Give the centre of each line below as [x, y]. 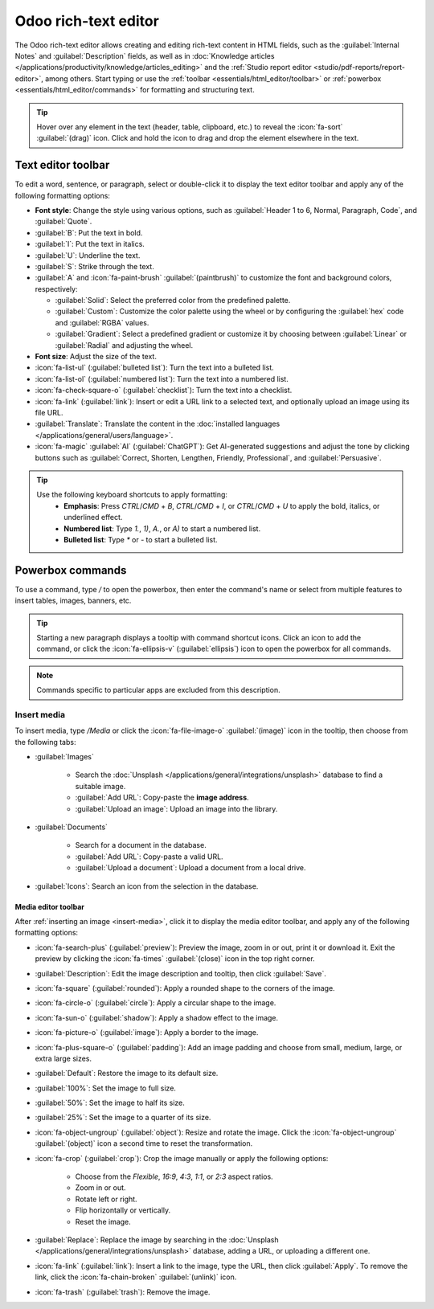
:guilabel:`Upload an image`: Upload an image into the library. [176, 808]
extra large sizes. [63, 1058]
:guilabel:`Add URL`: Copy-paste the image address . [162, 798]
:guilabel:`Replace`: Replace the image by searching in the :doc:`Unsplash [157, 1239]
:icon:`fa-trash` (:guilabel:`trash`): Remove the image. [123, 1292]
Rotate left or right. [106, 1199]
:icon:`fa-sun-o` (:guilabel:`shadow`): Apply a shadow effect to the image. [157, 1017]
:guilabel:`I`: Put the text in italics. [90, 244]
